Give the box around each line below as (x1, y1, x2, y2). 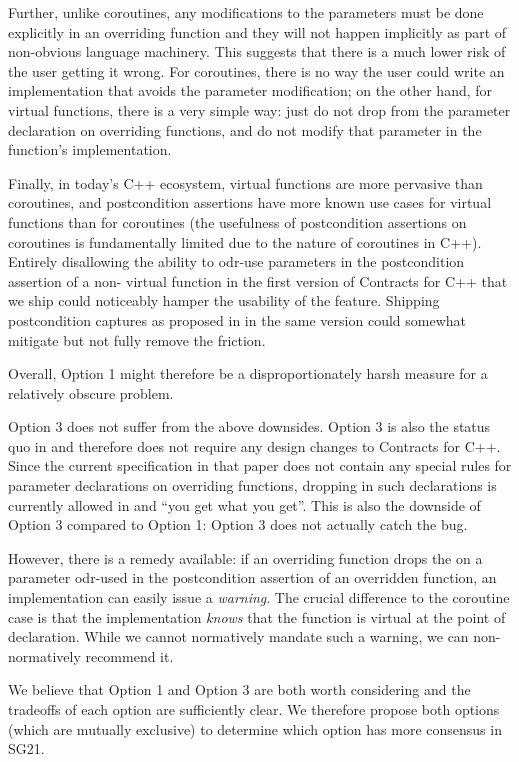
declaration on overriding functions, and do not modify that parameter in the (8, 119, 482, 140)
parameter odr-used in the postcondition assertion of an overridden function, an (8, 567, 497, 588)
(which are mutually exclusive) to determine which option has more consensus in (8, 718, 502, 739)
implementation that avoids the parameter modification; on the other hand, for (8, 80, 493, 101)
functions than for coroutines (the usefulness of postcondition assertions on (8, 211, 467, 232)
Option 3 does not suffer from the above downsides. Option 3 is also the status (8, 416, 491, 437)
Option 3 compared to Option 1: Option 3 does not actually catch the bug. (8, 514, 468, 535)
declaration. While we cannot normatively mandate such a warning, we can (8, 626, 469, 647)
